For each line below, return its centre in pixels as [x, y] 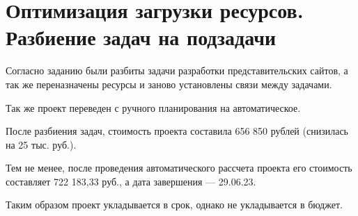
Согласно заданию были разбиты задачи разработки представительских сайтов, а [177, 70]
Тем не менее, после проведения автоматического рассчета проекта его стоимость [179, 168]
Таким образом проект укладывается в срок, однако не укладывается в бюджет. [174, 205]
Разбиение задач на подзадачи [141, 37]
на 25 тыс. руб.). [41, 144]
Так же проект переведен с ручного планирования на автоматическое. [153, 107]
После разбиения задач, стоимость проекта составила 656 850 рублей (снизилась [177, 131]
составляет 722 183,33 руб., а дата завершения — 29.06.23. [131, 181]
